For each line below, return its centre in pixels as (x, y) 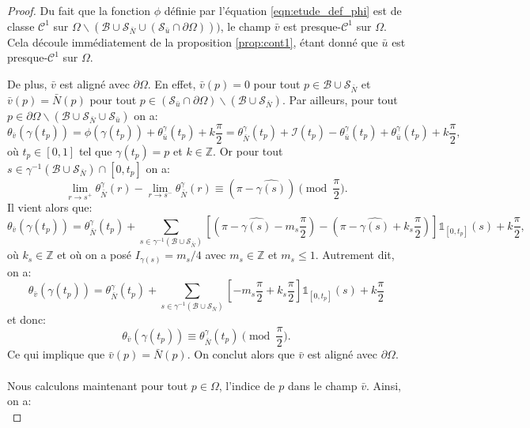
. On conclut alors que (241, 354)
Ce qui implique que (56, 354)
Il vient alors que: (50, 207)
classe (21, 26)
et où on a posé (95, 255)
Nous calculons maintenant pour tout (98, 385)
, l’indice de (247, 385)
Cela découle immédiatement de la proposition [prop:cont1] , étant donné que (193, 41)
